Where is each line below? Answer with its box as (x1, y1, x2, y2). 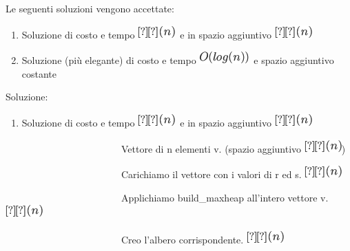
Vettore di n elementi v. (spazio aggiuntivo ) (121, 141, 346, 155)
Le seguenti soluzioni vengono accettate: (6, 1, 174, 15)
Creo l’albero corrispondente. (121, 232, 244, 246)
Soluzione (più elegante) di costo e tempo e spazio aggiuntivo (21, 53, 334, 67)
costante (21, 66, 57, 80)
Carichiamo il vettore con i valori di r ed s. (121, 167, 302, 182)
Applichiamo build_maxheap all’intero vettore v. (121, 190, 329, 204)
